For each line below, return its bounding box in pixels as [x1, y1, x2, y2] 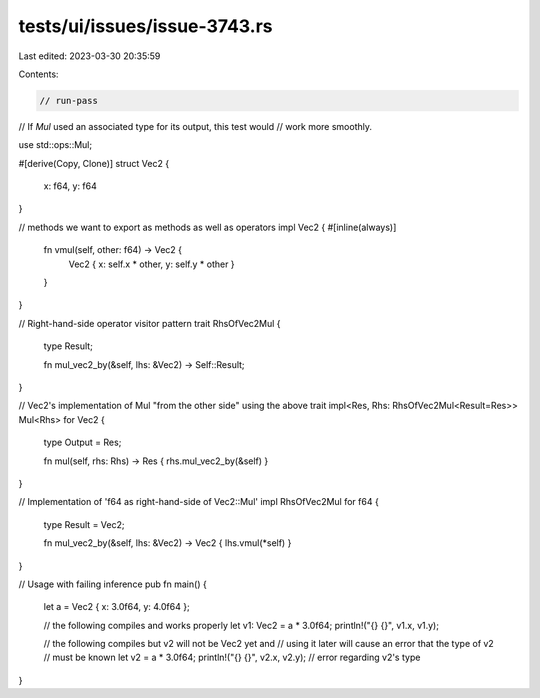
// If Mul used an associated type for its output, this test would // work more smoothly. [18, 120, 373, 132]
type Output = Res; [43, 436, 122, 449]
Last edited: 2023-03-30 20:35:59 [18, 50, 161, 62]
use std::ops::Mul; [18, 139, 93, 151]
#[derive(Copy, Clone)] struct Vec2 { [18, 157, 170, 169]
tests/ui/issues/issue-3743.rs [18, 15, 274, 37]
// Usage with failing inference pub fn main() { [18, 578, 207, 590]
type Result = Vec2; [43, 518, 125, 530]
